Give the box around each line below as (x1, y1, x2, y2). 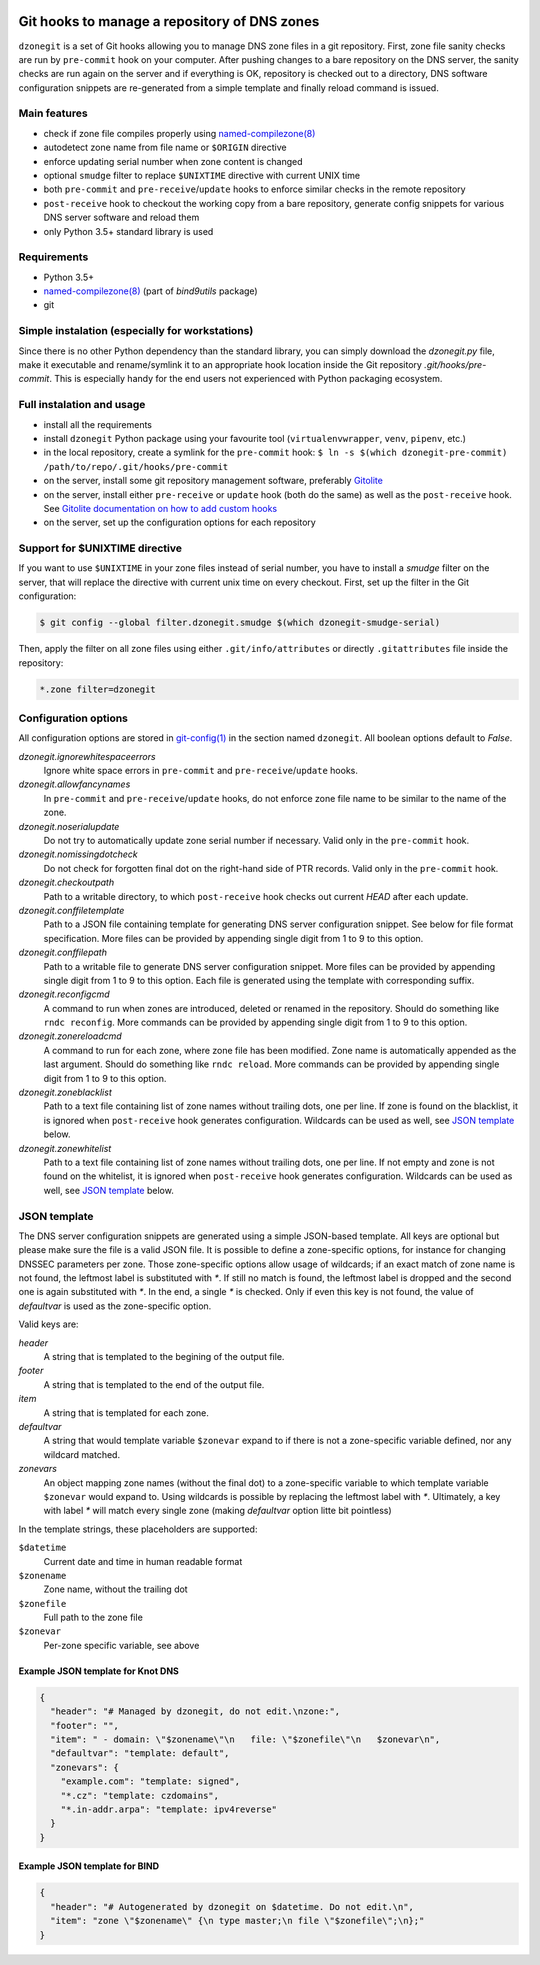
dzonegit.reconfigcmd (18, 988, 110, 1000)
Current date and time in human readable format (43, 1555, 243, 1567)
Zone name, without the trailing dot (43, 1583, 189, 1595)
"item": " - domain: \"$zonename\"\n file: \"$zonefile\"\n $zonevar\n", (50, 1734, 441, 1745)
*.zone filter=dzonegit (39, 683, 157, 695)
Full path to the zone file (43, 1611, 144, 1624)
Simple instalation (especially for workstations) (18, 324, 254, 338)
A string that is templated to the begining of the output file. (43, 1351, 285, 1363)
